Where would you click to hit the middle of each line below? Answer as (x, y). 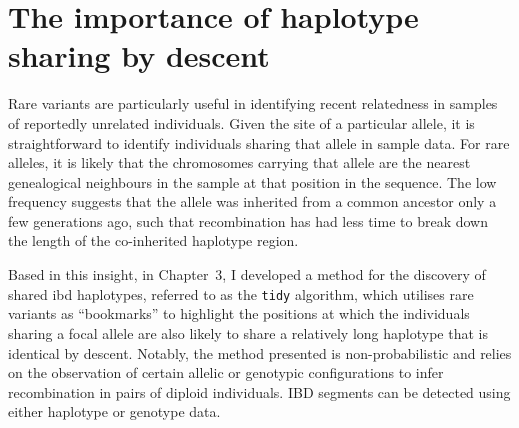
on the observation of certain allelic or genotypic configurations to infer (226, 372)
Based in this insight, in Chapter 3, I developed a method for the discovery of (247, 274)
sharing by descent (139, 55)
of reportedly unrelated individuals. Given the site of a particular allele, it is (241, 122)
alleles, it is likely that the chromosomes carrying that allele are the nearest (239, 162)
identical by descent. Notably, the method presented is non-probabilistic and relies (260, 352)
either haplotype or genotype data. (114, 411)
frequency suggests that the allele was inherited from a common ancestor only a (252, 201)
